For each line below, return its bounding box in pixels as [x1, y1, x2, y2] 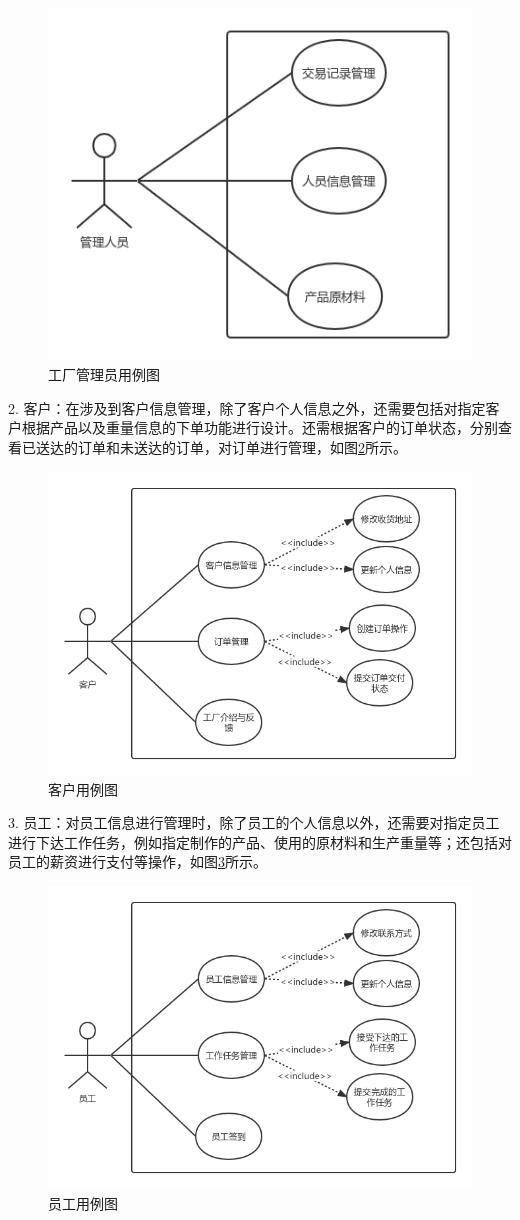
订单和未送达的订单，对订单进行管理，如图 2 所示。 [77, 437, 407, 458]
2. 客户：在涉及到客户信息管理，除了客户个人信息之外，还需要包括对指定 [8, 397, 486, 418]
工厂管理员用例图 [48, 364, 160, 385]
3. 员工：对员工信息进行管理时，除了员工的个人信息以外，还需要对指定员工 [8, 812, 500, 833]
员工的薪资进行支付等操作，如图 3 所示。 [8, 851, 267, 872]
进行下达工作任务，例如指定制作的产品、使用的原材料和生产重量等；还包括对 [8, 831, 512, 852]
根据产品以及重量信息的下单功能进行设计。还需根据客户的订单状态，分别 [21, 417, 498, 438]
